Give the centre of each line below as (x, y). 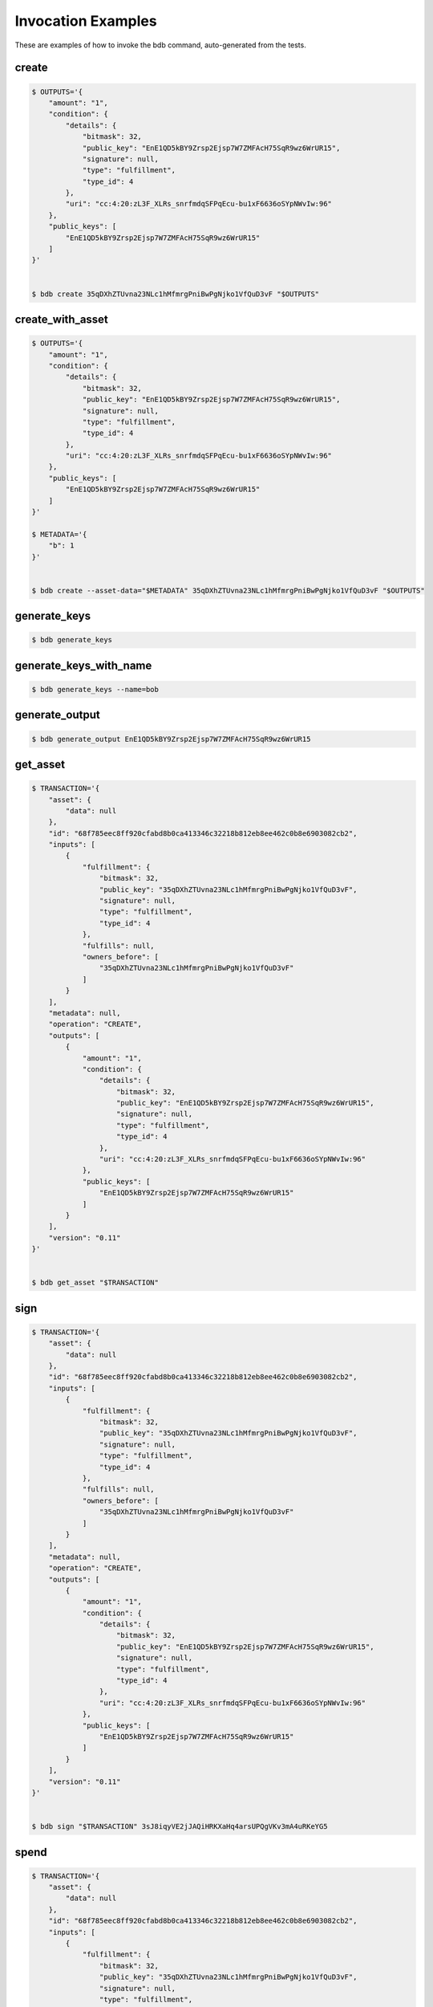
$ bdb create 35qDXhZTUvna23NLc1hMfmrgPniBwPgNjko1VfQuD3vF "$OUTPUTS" (176, 294)
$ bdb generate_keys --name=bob (95, 689)
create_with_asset (61, 319)
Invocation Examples (86, 21)
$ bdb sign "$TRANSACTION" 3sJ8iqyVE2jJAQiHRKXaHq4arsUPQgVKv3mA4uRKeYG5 (180, 1827)
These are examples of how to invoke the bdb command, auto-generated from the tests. (160, 45)
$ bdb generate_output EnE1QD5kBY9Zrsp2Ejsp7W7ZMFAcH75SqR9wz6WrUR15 (171, 739)
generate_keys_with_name (83, 665)
